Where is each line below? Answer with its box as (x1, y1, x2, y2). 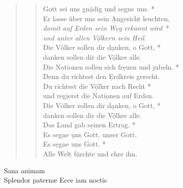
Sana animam (4, 165, 45, 175)
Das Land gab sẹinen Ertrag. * (43, 119, 136, 130)
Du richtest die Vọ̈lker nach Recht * (43, 80, 151, 91)
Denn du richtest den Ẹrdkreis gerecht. (43, 71, 160, 81)
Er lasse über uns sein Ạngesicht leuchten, (43, 13, 170, 23)
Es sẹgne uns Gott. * (43, 139, 106, 149)
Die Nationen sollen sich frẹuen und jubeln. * (43, 61, 180, 72)
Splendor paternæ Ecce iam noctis (4, 175, 107, 185)
